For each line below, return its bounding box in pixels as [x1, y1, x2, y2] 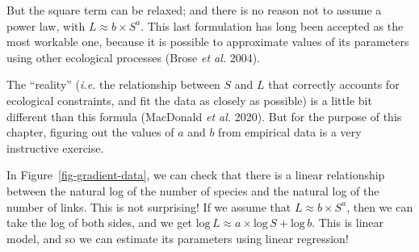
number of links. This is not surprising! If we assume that [6, 198, 291, 215]
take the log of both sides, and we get [6, 214, 192, 231]
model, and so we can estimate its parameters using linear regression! [6, 229, 349, 246]
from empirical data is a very [218, 124, 362, 141]
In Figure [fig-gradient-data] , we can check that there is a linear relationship [6, 166, 385, 183]
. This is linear [312, 214, 384, 231]
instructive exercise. [6, 139, 104, 156]
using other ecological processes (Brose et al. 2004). [6, 48, 261, 65]
